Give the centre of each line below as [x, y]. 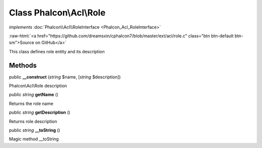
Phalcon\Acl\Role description [38, 86]
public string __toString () [35, 130]
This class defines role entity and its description [57, 51]
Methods [23, 65]
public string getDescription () [40, 112]
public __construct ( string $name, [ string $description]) [65, 77]
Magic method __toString [34, 139]
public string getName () [34, 95]
